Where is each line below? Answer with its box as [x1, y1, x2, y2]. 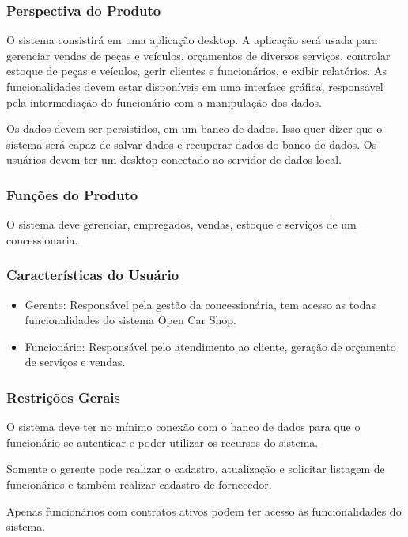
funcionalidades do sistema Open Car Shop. [25, 312, 236, 328]
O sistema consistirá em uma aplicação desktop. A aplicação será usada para [6, 32, 378, 48]
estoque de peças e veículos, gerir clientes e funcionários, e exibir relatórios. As [6, 62, 387, 79]
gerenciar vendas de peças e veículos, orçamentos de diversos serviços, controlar [6, 47, 391, 63]
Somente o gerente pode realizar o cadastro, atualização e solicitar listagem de [6, 460, 385, 477]
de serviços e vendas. [25, 354, 126, 370]
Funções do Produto [6, 184, 138, 204]
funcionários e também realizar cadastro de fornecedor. [6, 475, 272, 492]
